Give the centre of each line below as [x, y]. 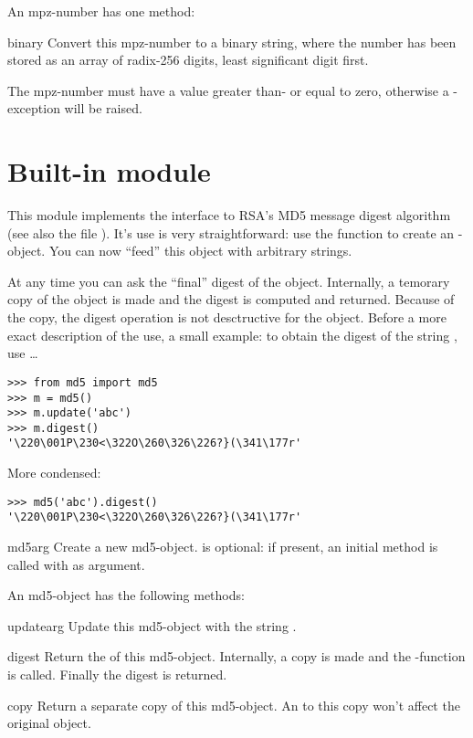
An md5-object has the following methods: [126, 595]
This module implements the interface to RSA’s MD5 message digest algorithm [229, 215]
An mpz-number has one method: [101, 11]
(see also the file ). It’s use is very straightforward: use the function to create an [231, 232]
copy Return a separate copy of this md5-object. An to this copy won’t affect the [234, 705]
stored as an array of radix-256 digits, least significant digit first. [188, 60]
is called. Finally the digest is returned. [117, 674]
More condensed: [54, 473]
